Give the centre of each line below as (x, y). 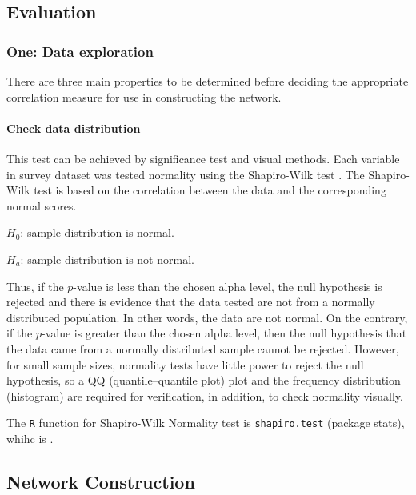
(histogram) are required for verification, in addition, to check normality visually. (205, 395)
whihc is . (30, 438)
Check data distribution (74, 128)
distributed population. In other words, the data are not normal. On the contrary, (207, 317)
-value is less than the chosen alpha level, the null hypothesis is (228, 286)
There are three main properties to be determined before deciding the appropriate (208, 81)
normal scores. (42, 205)
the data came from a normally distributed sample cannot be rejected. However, (203, 348)
